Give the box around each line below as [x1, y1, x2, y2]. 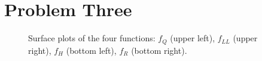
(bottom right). [131, 44, 187, 56]
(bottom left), [66, 44, 117, 56]
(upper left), [170, 32, 215, 44]
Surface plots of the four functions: [28, 32, 156, 44]
